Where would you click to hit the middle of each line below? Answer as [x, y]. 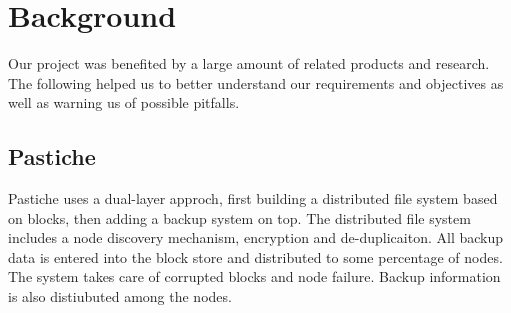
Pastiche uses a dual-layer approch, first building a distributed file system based [253, 198]
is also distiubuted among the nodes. [120, 296]
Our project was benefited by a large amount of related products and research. [249, 63]
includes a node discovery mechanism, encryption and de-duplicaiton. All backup [256, 237]
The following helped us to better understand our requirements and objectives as [256, 82]
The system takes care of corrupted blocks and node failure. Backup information [254, 276]
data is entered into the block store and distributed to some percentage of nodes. [255, 256]
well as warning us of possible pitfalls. [124, 102]
